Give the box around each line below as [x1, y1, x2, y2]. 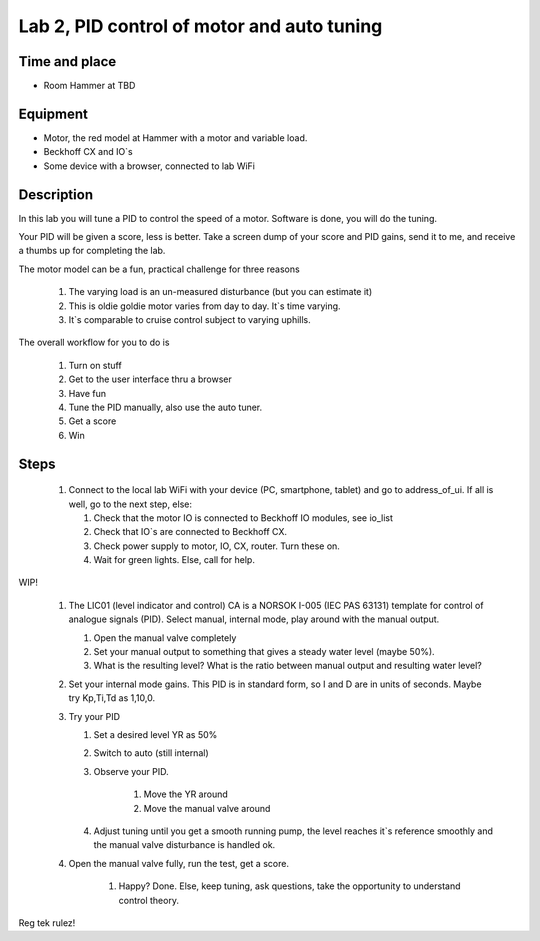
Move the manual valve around [143, 802, 271, 814]
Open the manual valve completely [93, 631, 237, 644]
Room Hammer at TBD [43, 80, 136, 92]
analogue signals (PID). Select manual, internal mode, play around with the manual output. [68, 613, 440, 625]
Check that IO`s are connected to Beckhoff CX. [93, 526, 287, 538]
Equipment [18, 105, 89, 122]
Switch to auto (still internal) [93, 747, 209, 759]
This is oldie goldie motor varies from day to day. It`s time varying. [68, 300, 341, 312]
